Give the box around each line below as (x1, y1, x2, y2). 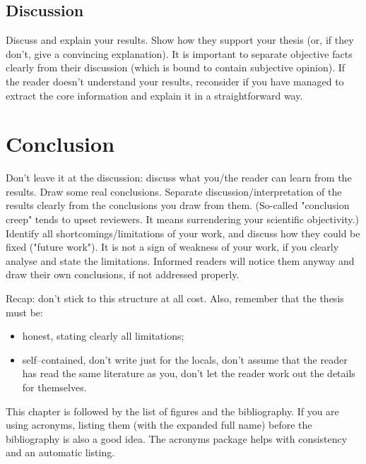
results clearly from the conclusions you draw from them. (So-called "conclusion (6, 198, 350, 213)
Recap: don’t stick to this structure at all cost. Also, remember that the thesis (6, 291, 344, 306)
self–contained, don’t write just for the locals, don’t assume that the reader (22, 352, 348, 367)
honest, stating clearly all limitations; (22, 328, 184, 343)
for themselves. (22, 380, 87, 395)
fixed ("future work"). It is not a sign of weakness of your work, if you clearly (6, 239, 339, 254)
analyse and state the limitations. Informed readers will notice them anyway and (6, 253, 355, 268)
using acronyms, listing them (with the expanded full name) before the (6, 417, 312, 432)
